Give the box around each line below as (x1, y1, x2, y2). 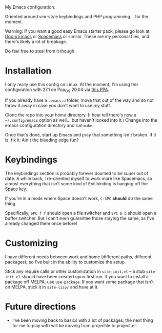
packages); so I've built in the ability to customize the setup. (5, 259, 126, 265)
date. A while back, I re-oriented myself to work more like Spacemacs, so (5, 176, 153, 181)
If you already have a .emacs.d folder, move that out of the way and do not (5, 97, 154, 103)
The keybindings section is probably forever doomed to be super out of (5, 170, 149, 176)
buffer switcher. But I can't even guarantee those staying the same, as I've (5, 215, 155, 221)
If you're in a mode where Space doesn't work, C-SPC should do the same (5, 195, 153, 201)
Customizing (5, 237, 58, 248)
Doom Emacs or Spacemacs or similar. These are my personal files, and (5, 34, 150, 39)
